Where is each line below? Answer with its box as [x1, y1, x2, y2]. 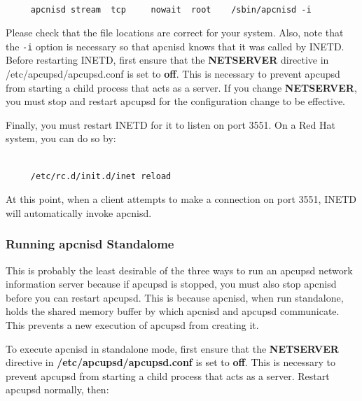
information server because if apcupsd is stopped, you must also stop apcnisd [6, 276, 337, 291]
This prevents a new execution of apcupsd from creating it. [6, 317, 259, 332]
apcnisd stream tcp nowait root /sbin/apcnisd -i [30, 4, 312, 15]
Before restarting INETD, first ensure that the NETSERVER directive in [6, 52, 329, 67]
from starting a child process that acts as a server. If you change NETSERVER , [6, 80, 357, 94]
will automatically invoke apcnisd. [6, 205, 152, 220]
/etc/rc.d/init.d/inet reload [30, 171, 172, 181]
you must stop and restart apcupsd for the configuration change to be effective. [6, 94, 346, 108]
